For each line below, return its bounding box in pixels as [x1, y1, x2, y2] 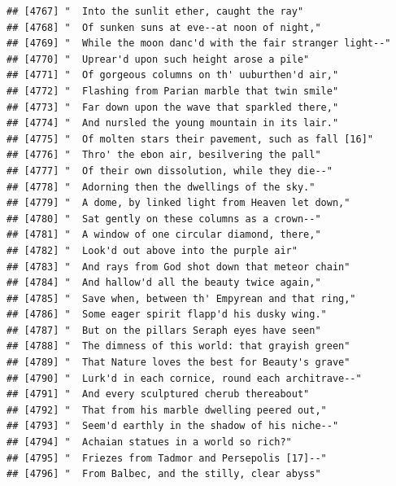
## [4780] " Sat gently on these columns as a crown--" [7, 212, 321, 225]
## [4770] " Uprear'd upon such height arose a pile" [7, 53, 310, 65]
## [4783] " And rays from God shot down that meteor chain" [7, 261, 350, 273]
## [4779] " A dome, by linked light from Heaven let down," [7, 197, 350, 209]
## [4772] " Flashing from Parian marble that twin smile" [7, 85, 339, 97]
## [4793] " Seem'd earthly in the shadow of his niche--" [7, 420, 339, 432]
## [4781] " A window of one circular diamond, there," [7, 229, 321, 241]
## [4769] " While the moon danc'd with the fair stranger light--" [7, 37, 391, 50]
